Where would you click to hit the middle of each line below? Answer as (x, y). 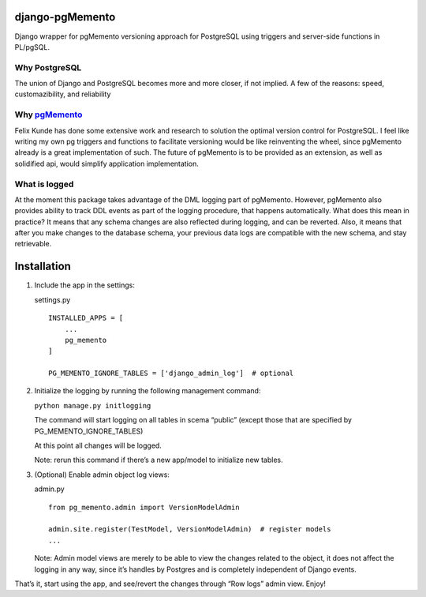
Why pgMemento (49, 115)
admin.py (49, 489)
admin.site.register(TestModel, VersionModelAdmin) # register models (190, 529)
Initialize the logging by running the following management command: (148, 391)
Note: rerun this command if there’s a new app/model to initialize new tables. (159, 460)
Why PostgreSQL (48, 67)
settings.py (52, 299)
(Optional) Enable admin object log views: (102, 475)
